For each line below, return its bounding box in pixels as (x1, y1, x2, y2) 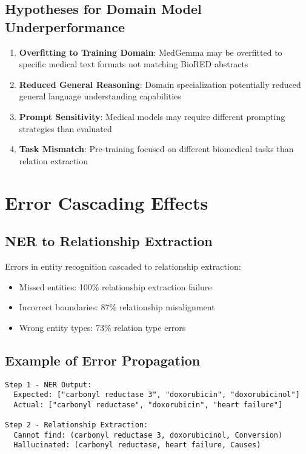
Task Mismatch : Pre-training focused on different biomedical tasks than (19, 142, 294, 155)
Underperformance (5, 17, 125, 36)
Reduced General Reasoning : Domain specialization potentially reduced (19, 78, 301, 90)
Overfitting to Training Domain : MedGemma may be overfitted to (19, 45, 282, 58)
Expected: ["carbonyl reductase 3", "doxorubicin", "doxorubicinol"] (13, 390, 300, 399)
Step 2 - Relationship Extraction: (5, 421, 148, 430)
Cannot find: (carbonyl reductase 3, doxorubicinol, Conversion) (13, 430, 283, 439)
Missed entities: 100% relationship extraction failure (19, 280, 212, 293)
